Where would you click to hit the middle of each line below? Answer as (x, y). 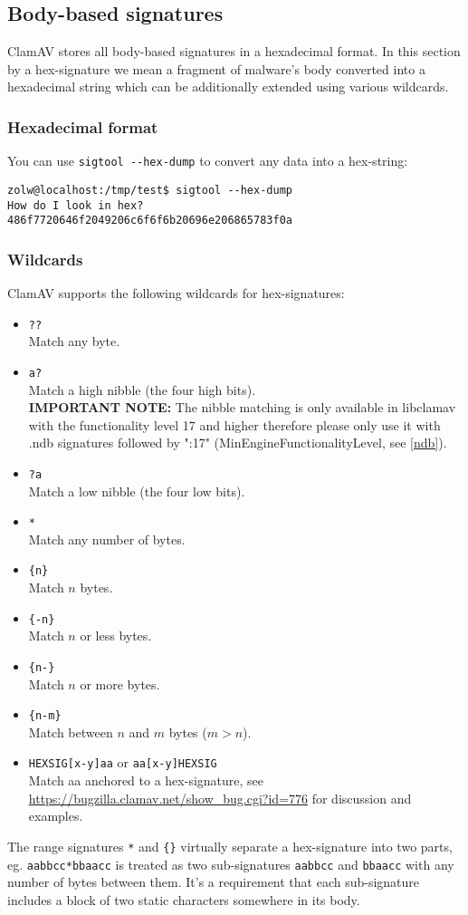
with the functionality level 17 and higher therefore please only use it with (234, 424)
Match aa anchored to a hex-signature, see (146, 780)
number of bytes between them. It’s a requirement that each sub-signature (214, 882)
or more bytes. (120, 684)
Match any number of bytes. (107, 539)
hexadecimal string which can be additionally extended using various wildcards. (228, 87)
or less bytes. (116, 636)
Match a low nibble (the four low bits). (137, 491)
